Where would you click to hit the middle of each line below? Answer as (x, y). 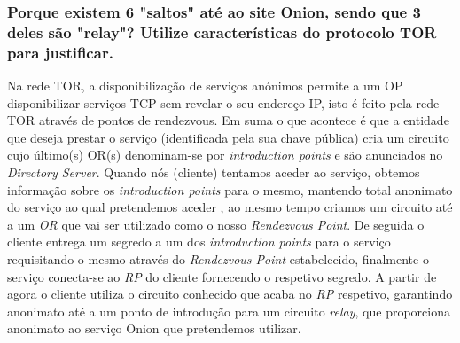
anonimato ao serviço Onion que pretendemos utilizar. (154, 328)
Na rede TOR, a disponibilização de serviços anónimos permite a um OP (205, 86)
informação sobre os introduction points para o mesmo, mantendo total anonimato (230, 189)
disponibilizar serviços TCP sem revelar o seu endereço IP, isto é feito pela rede (223, 102)
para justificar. (60, 52)
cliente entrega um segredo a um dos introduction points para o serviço (199, 242)
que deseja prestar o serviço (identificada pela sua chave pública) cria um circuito (228, 137)
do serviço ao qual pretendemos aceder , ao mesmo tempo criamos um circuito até (230, 207)
